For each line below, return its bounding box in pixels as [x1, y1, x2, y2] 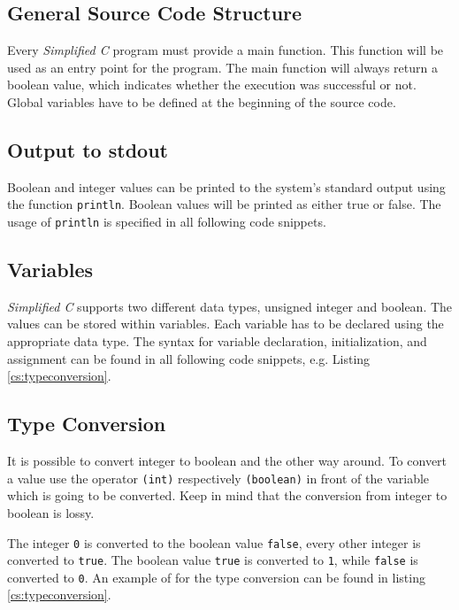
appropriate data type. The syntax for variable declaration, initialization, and [7, 332, 427, 351]
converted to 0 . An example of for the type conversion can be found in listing [7, 568, 425, 586]
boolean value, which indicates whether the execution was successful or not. [7, 75, 417, 94]
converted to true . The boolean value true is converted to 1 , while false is [7, 551, 418, 569]
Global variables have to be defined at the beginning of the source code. [7, 92, 396, 111]
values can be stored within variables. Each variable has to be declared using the [7, 314, 444, 333]
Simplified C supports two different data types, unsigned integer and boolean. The [7, 297, 453, 315]
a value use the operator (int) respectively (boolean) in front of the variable [7, 468, 430, 487]
